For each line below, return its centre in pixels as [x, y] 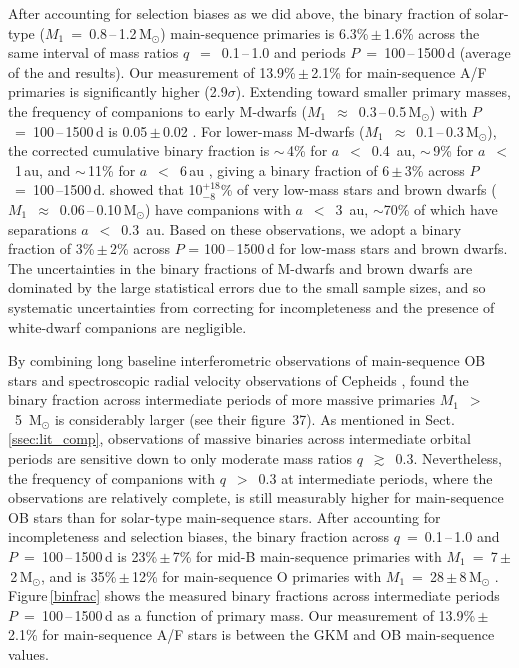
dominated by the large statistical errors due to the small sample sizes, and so [247, 287]
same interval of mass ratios [93, 52]
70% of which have [440, 208]
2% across [140, 248]
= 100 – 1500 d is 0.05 [81, 130]
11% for [112, 169]
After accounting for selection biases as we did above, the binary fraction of [239, 13]
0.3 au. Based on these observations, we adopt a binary [291, 228]
